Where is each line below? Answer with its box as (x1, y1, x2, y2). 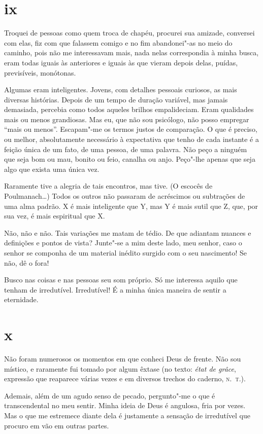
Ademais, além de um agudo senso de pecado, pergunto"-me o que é (4, 390, 215, 401)
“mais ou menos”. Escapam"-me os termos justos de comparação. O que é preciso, (4, 124, 257, 134)
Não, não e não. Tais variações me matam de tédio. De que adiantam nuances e (4, 227, 251, 238)
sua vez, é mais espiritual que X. (4, 210, 105, 221)
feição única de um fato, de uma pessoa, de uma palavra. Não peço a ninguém (4, 143, 247, 154)
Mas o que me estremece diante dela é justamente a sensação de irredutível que (4, 410, 250, 421)
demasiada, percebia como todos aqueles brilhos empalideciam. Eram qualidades (4, 104, 254, 115)
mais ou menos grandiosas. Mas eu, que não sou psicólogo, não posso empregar (4, 114, 249, 124)
